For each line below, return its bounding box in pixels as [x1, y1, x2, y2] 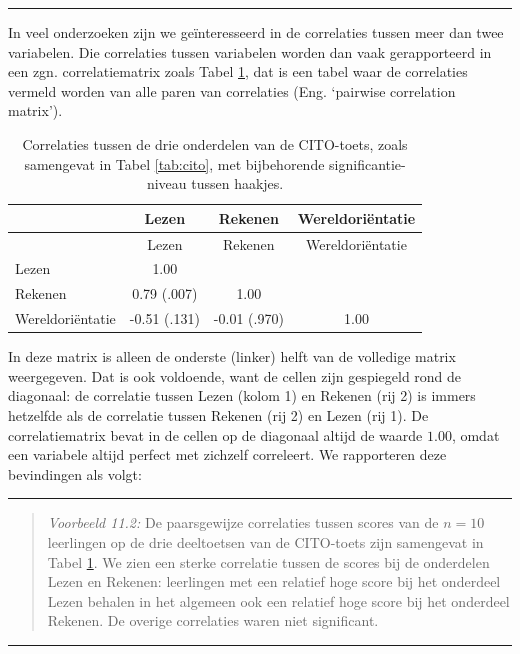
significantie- [329, 153, 406, 174]
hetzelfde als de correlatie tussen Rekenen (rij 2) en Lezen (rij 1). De [8, 405, 429, 425]
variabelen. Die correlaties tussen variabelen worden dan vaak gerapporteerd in [8, 41, 492, 62]
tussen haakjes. [191, 173, 284, 194]
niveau [146, 173, 187, 194]
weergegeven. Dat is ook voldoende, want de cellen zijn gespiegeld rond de [8, 365, 462, 386]
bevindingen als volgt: [8, 463, 142, 484]
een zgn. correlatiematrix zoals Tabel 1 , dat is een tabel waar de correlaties [8, 61, 468, 82]
